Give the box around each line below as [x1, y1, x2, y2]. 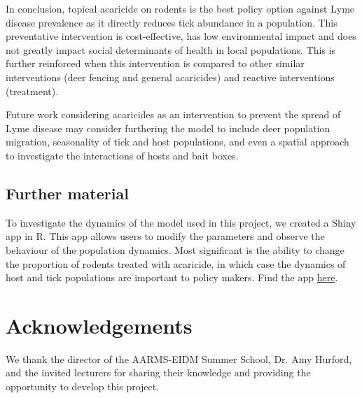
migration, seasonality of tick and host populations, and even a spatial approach [6, 134, 349, 149]
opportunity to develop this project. [6, 379, 160, 394]
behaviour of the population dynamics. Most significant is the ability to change [6, 242, 344, 257]
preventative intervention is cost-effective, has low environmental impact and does [6, 29, 356, 43]
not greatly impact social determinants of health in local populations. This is [6, 42, 336, 57]
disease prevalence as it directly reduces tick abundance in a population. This [6, 15, 337, 29]
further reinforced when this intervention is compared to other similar [6, 56, 305, 71]
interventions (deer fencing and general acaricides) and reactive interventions [6, 69, 335, 84]
